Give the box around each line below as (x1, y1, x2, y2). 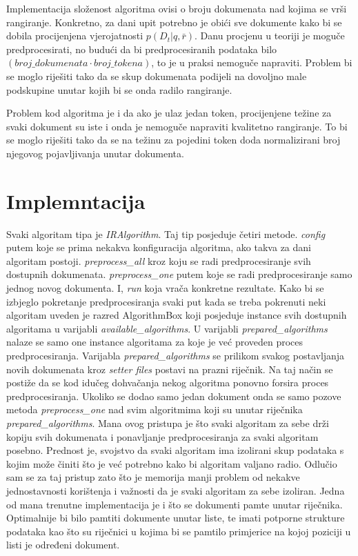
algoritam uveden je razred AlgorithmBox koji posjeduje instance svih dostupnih (6, 308, 347, 322)
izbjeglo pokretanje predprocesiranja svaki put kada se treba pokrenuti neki (6, 294, 326, 308)
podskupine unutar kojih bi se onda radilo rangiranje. (6, 82, 232, 97)
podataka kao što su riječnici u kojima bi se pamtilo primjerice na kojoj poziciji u (6, 524, 351, 538)
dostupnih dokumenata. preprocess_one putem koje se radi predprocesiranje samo (6, 267, 352, 281)
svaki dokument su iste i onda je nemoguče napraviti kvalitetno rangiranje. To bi (6, 119, 348, 133)
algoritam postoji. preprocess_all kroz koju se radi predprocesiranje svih (6, 253, 311, 268)
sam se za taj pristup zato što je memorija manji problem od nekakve (6, 470, 300, 484)
